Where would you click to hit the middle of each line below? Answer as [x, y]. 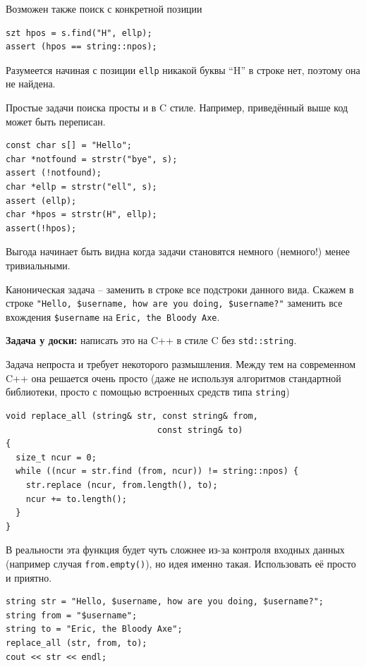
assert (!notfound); [54, 173]
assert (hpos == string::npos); [81, 47]
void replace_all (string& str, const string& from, [132, 416]
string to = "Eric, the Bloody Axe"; [94, 629]
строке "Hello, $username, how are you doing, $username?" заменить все [174, 303]
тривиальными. [38, 265]
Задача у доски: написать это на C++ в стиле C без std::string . [151, 340]
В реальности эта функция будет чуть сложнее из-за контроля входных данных [175, 550]
